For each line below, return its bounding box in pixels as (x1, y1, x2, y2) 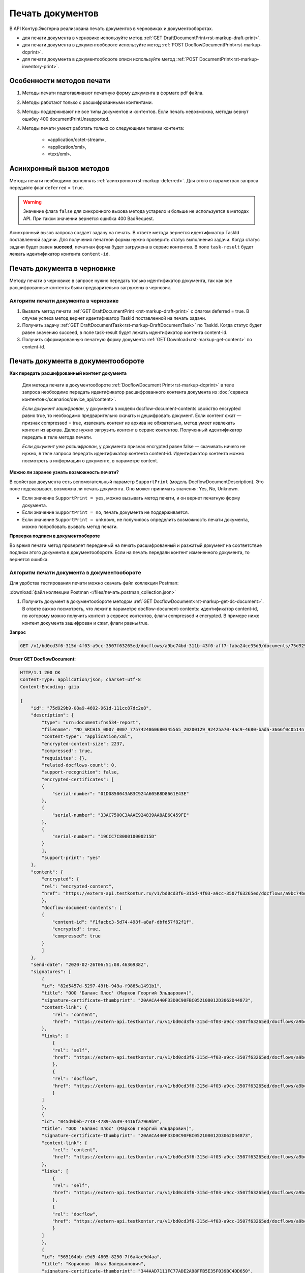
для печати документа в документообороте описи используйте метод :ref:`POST (22, 56, 198, 62)
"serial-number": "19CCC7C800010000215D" (52, 833, 157, 839)
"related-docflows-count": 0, (41, 762, 117, 768)
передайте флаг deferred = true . (9, 185, 84, 191)
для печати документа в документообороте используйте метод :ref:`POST (22, 42, 184, 48)
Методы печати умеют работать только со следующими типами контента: (22, 125, 185, 131)
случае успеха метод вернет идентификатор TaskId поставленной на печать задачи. (22, 315, 206, 321)
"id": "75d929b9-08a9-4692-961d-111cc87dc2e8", (30, 705, 152, 711)
